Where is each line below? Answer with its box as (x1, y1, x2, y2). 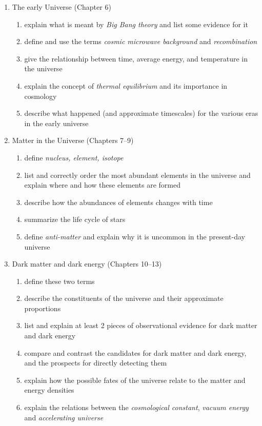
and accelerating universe (24, 412, 104, 422)
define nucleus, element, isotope (24, 152, 124, 163)
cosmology (24, 90, 57, 101)
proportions (24, 302, 61, 313)
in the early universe (24, 117, 89, 128)
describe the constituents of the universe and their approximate (24, 293, 224, 303)
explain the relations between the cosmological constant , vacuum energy (24, 402, 249, 413)
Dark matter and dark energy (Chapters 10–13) (12, 258, 162, 269)
